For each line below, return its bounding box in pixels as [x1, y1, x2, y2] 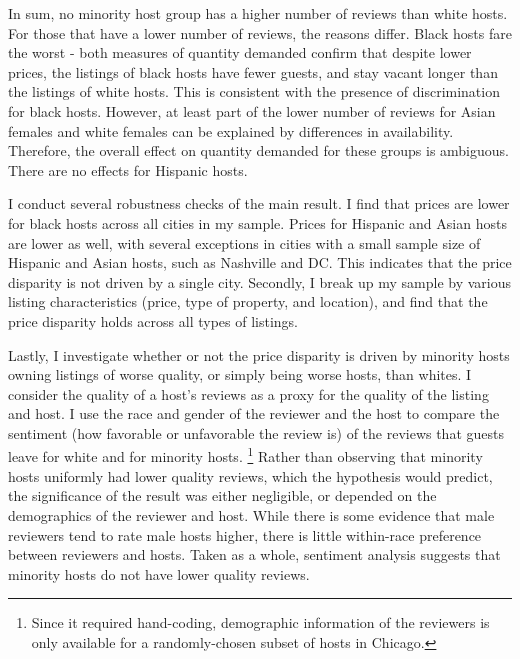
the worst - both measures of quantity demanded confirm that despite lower [8, 42, 472, 63]
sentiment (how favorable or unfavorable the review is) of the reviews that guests [8, 422, 504, 443]
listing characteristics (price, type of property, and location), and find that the [8, 291, 488, 312]
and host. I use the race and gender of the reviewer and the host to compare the [8, 403, 500, 424]
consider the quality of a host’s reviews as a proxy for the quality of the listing [8, 383, 489, 404]
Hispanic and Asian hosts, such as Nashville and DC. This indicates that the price [8, 252, 512, 273]
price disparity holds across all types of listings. [8, 310, 298, 331]
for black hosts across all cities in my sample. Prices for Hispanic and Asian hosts [8, 212, 507, 233]
